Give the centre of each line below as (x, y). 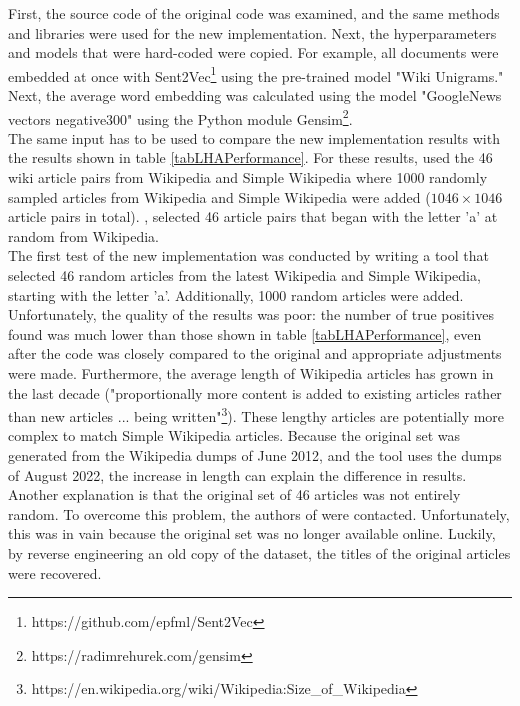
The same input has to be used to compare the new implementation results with (254, 137)
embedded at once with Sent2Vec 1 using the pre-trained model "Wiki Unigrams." (256, 74)
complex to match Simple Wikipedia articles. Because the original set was (234, 435)
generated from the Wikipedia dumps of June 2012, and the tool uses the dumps (255, 455)
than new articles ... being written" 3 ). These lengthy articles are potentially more (256, 414)
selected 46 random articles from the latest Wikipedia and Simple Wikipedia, (244, 275)
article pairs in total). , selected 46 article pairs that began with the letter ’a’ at (253, 216)
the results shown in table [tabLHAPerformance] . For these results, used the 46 (250, 157)
